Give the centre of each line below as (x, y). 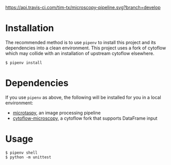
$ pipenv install (24, 63)
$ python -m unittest (28, 157)
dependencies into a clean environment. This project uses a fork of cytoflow (86, 48)
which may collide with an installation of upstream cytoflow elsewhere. (80, 53)
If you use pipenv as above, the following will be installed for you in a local (83, 97)
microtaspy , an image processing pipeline (57, 113)
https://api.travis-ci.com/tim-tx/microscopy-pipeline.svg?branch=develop (83, 7)
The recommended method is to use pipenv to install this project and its (81, 42)
